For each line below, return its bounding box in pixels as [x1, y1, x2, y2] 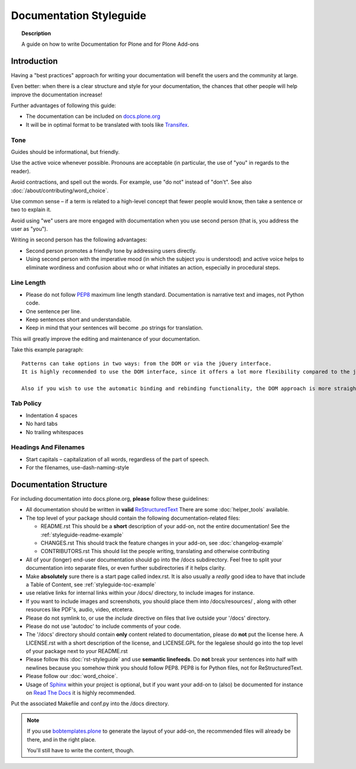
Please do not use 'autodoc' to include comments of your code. [26, 622, 181, 630]
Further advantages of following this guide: [11, 102, 116, 109]
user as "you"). [11, 225, 48, 233]
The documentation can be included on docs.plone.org [26, 113, 160, 120]
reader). [11, 167, 31, 175]
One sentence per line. [26, 307, 82, 315]
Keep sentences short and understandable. [26, 316, 132, 323]
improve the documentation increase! [11, 91, 103, 98]
